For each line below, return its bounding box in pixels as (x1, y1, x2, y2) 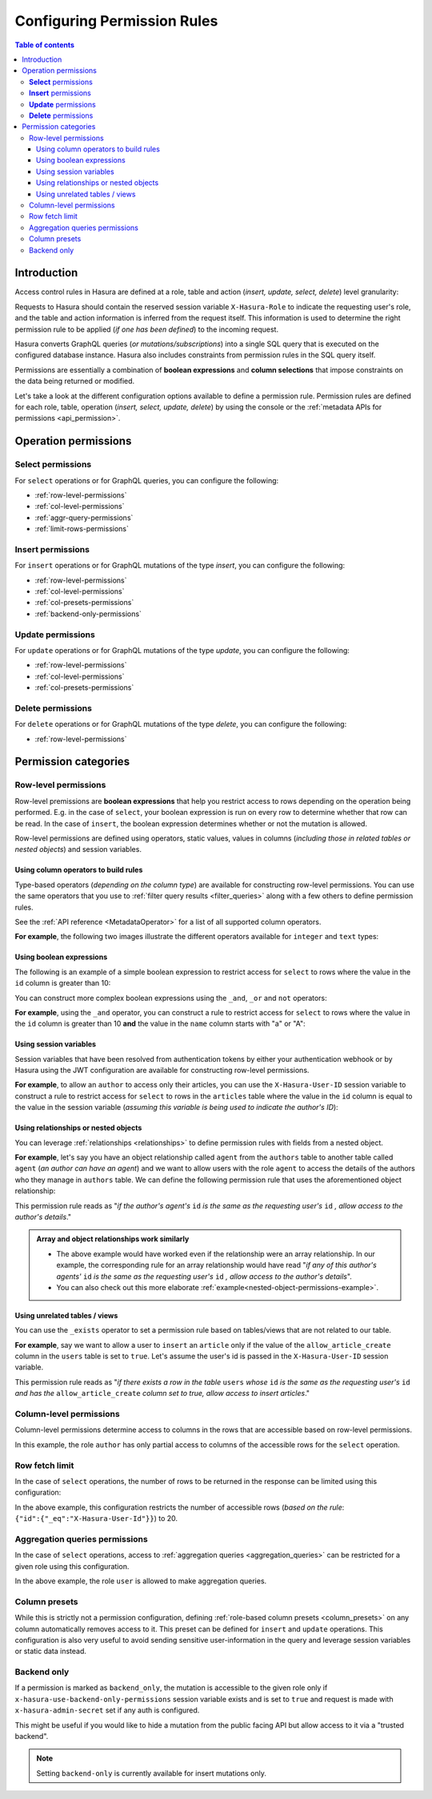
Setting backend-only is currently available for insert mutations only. (36, 1768, 267, 1778)
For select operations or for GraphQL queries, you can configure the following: (14, 475, 279, 485)
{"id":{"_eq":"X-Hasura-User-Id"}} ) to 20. (14, 1514, 178, 1523)
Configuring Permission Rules (14, 12, 218, 30)
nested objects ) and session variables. (14, 845, 142, 854)
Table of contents (14, 40, 75, 50)
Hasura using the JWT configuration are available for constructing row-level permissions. (14, 1066, 310, 1075)
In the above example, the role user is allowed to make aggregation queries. (14, 1576, 267, 1586)
